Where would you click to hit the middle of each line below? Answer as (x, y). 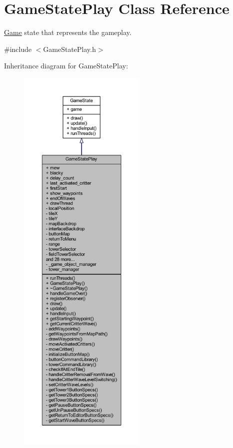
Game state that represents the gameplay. (68, 32)
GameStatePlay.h (70, 49)
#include (18, 49)
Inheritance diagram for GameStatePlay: (66, 66)
